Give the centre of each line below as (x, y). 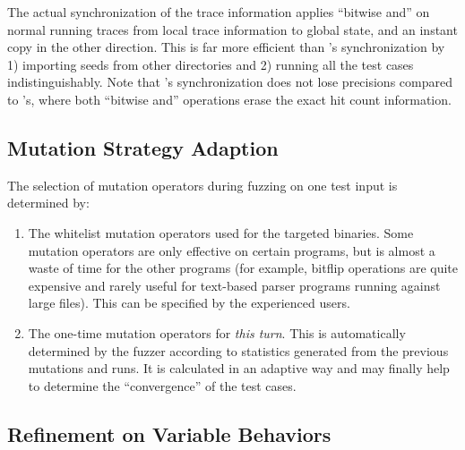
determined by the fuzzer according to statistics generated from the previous (238, 350)
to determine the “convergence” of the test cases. (162, 385)
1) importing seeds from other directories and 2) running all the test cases (211, 64)
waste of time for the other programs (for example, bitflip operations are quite (243, 268)
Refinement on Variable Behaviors (169, 433)
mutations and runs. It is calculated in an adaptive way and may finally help (239, 368)
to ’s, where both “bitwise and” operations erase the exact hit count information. (229, 99)
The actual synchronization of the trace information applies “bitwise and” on (219, 12)
